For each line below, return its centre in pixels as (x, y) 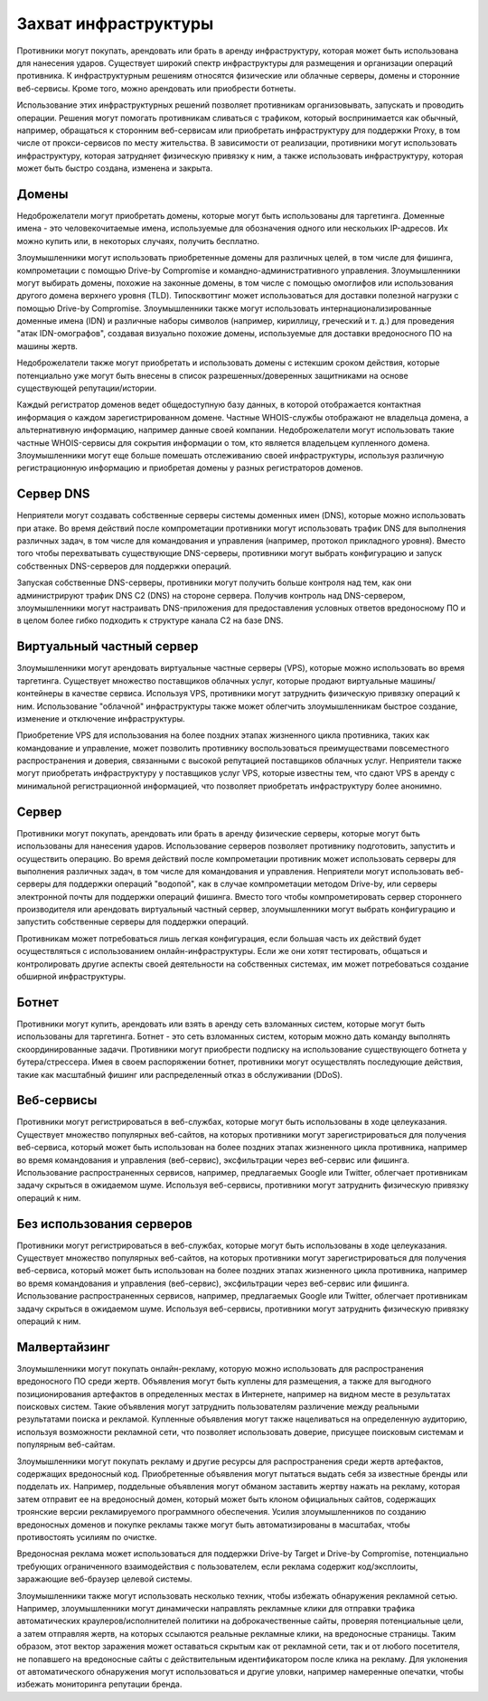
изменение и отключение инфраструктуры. (101, 718)
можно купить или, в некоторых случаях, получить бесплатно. (138, 241)
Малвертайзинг (63, 1347)
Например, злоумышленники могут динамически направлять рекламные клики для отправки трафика (216, 1608)
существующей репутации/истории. (87, 388)
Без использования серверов (105, 1224)
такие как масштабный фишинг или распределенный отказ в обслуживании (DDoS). (180, 1074)
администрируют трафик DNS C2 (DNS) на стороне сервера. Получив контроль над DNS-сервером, (211, 595)
